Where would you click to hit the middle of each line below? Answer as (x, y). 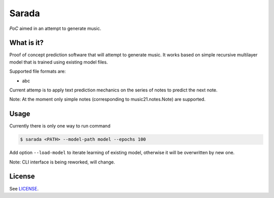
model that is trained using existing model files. (59, 62)
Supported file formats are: (38, 72)
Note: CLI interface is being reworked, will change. (62, 162)
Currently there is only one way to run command (60, 126)
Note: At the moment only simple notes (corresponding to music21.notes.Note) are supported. (107, 100)
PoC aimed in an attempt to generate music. (55, 28)
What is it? (27, 43)
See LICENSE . (24, 188)
